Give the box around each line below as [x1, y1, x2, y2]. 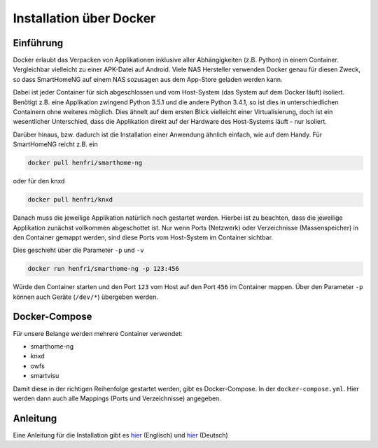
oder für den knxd [13, 177, 65, 185]
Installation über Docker [13, 10, 156, 26]
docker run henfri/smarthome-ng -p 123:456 [27, 265, 180, 273]
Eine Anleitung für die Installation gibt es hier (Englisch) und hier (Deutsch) [13, 430, 229, 439]
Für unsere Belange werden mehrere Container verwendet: [13, 329, 183, 337]
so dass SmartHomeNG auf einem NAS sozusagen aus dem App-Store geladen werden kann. [13, 75, 283, 83]
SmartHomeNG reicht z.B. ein [13, 140, 98, 148]
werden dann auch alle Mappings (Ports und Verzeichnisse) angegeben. [13, 394, 222, 402]
